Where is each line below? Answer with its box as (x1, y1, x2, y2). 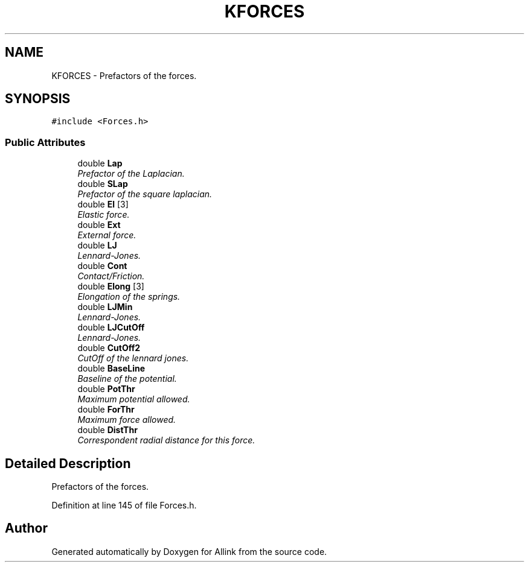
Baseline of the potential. (77, 373, 177, 384)
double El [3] (77, 199, 129, 210)
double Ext (77, 220, 121, 230)
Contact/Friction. (77, 271, 145, 282)
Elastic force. (77, 209, 130, 220)
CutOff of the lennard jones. (77, 353, 189, 364)
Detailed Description (5, 455, 131, 471)
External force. (77, 230, 136, 241)
